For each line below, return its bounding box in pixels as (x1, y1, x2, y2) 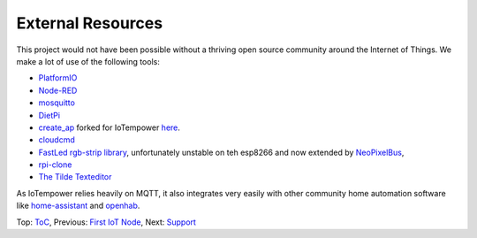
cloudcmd (38, 134, 75, 145)
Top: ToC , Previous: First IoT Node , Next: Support (16, 217, 196, 227)
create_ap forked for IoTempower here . (38, 122, 181, 133)
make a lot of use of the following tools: (16, 56, 161, 66)
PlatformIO (38, 73, 78, 83)
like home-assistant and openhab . (16, 200, 140, 211)
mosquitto (38, 97, 75, 108)
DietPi (38, 110, 61, 120)
